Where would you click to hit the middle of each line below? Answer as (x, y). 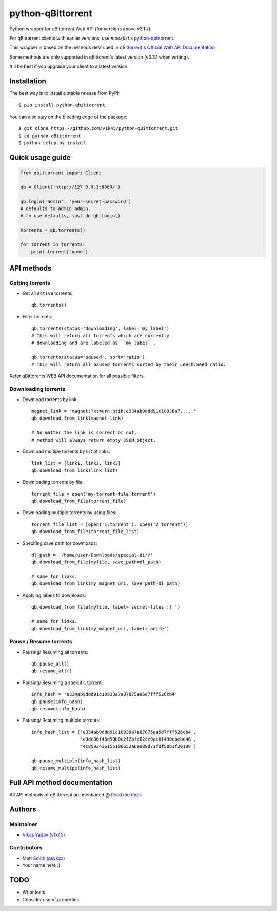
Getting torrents (30, 283)
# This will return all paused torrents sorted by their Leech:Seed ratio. (129, 364)
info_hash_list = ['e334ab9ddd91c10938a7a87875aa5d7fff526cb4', (114, 732)
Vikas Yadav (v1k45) (44, 834)
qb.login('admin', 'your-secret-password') (76, 201)
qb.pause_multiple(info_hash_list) (76, 761)
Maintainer (23, 824)
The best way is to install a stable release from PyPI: (65, 93)
